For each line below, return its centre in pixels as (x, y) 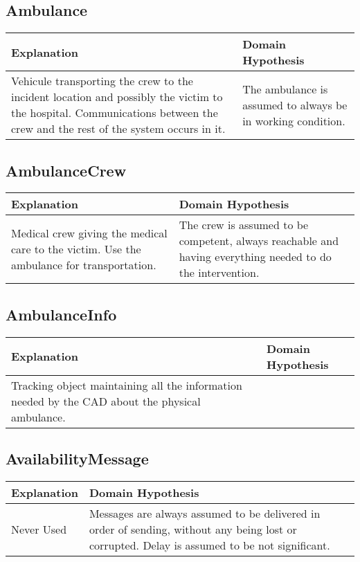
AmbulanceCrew (66, 170)
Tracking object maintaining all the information (127, 385)
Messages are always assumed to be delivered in (205, 513)
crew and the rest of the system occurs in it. (118, 129)
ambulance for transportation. (84, 264)
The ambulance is (285, 89)
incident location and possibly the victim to (117, 97)
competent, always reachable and (259, 241)
